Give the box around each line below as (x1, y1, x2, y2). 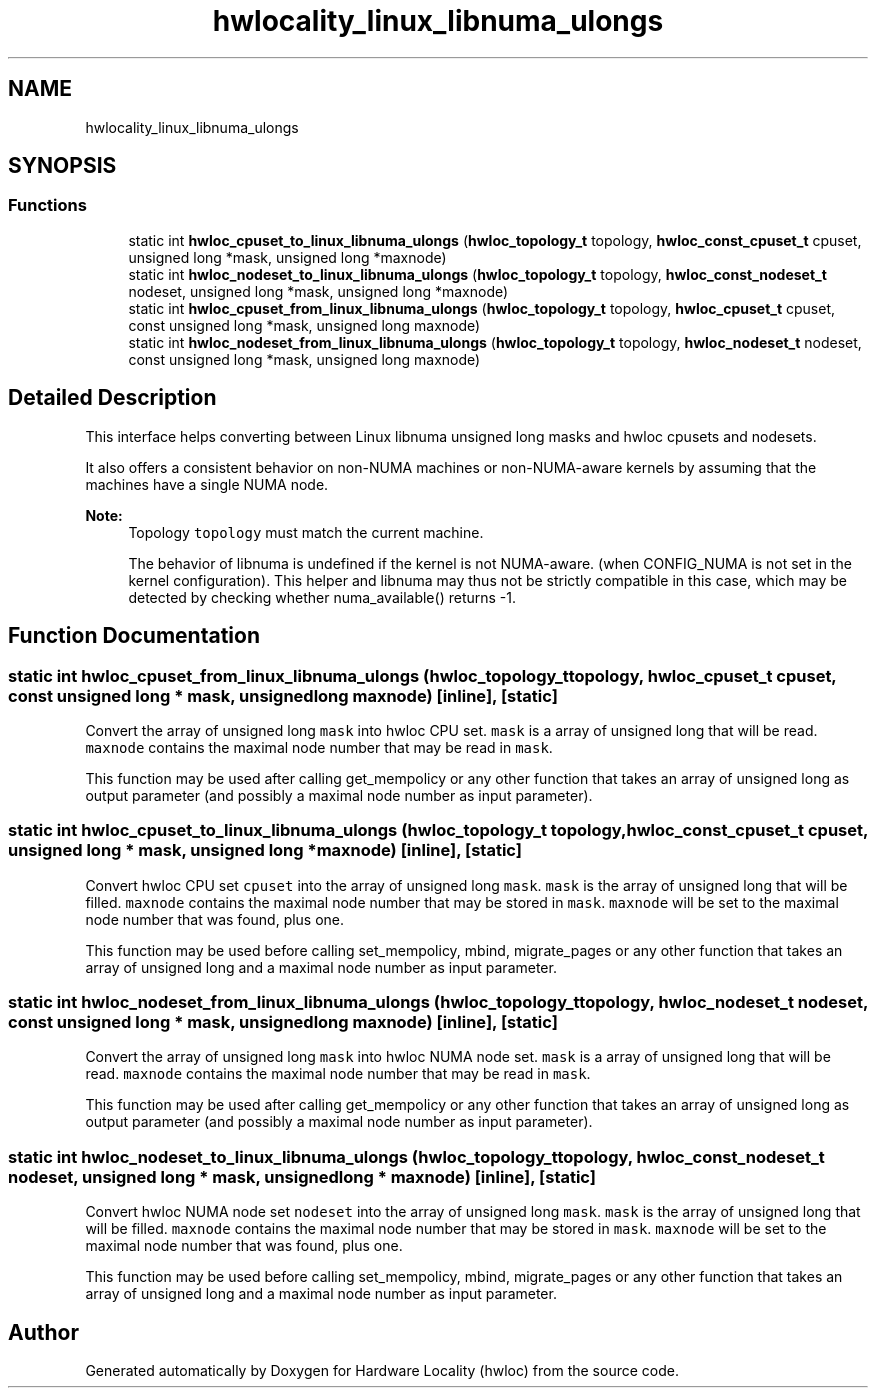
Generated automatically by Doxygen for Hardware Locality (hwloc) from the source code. (85, 1361, 679, 1379)
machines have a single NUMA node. (85, 475, 329, 493)
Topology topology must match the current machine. (128, 523, 484, 541)
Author (8, 1319, 79, 1345)
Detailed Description (8, 385, 217, 411)
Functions (8, 195, 87, 216)
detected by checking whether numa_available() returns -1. (128, 588, 516, 606)
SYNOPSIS (8, 153, 117, 179)
